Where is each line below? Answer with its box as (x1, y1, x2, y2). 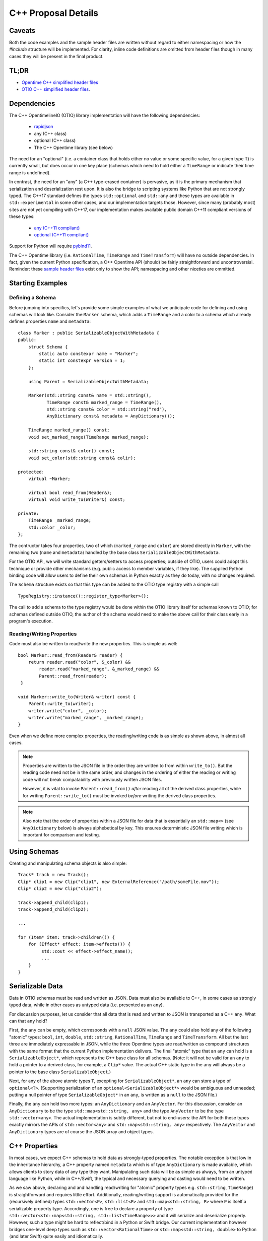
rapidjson (34, 124, 54, 130)
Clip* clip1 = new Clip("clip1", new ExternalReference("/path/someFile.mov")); (18, 879, 220, 885)
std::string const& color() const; (28, 448, 115, 454)
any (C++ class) (34, 131, 67, 137)
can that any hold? (9, 1018, 48, 1024)
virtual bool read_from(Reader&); (28, 489, 113, 495)
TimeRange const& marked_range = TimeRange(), (46, 400, 162, 405)
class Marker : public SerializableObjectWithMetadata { (18, 330, 160, 336)
